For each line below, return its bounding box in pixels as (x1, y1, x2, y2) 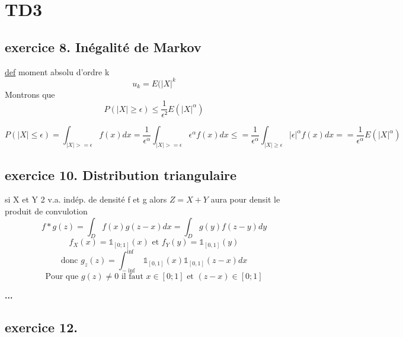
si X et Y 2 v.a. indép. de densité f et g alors (5, 193, 167, 206)
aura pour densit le (210, 193, 280, 206)
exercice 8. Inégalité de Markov (5, 37, 201, 56)
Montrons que (5, 88, 55, 100)
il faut (121, 272, 143, 281)
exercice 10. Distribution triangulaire (5, 165, 237, 184)
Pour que (45, 272, 79, 281)
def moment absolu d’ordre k (5, 65, 110, 78)
